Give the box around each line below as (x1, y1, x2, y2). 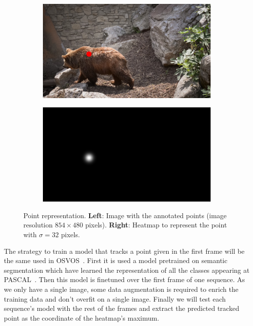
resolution (23, 220, 53, 230)
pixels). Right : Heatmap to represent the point (85, 220, 227, 230)
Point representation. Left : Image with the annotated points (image (23, 210, 227, 220)
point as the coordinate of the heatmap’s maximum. (4, 312, 159, 323)
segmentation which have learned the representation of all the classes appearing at (4, 265, 250, 275)
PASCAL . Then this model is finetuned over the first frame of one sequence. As (4, 274, 245, 285)
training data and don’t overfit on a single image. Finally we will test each (4, 293, 226, 304)
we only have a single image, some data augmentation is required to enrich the (4, 284, 238, 294)
